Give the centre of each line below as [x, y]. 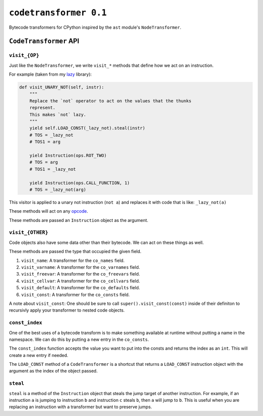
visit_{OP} [24, 55]
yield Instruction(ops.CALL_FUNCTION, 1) [80, 183]
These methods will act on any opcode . [48, 211]
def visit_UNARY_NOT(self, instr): [62, 87]
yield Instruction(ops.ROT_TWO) [68, 155]
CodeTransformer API [44, 41]
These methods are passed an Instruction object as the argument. [79, 220]
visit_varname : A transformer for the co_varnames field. [81, 267]
